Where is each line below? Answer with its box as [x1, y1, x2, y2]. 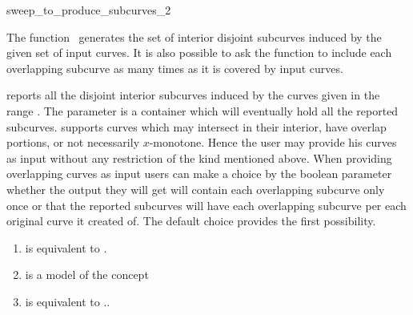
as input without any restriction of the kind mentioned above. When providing [6, 149, 392, 166]
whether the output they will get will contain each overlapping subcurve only [6, 180, 385, 197]
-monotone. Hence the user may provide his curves [149, 134, 397, 151]
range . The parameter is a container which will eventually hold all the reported [6, 102, 399, 119]
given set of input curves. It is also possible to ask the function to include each [6, 44, 392, 61]
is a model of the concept [25, 266, 149, 283]
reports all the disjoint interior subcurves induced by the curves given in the [6, 87, 380, 103]
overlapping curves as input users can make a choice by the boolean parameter [6, 165, 392, 182]
